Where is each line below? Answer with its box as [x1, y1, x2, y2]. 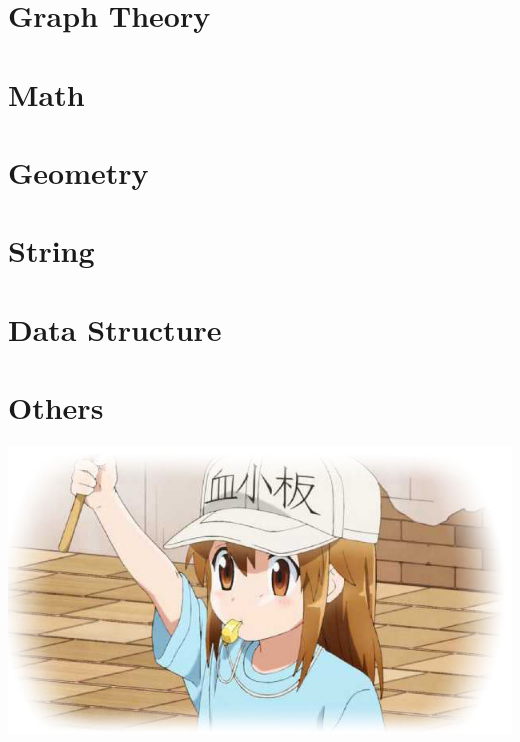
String [8, 230, 95, 271]
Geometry [8, 151, 149, 192]
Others [8, 387, 104, 428]
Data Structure [8, 308, 222, 349]
